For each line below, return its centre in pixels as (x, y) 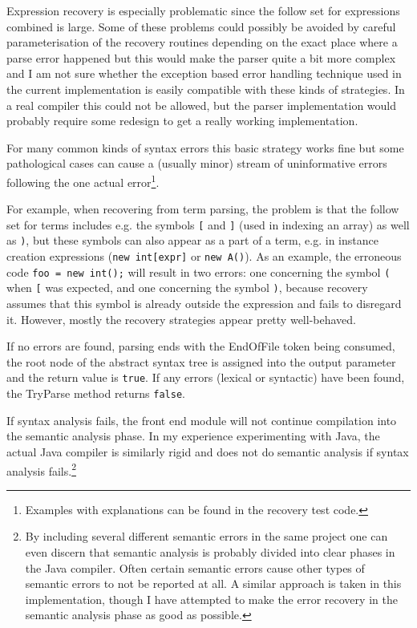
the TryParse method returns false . (96, 393)
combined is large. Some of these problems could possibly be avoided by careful (201, 26)
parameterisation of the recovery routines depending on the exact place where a (202, 42)
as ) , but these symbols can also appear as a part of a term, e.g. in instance (192, 240)
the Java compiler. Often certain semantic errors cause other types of (195, 567)
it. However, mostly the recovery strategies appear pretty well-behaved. (181, 319)
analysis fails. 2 (41, 469)
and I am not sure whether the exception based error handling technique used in (204, 73)
